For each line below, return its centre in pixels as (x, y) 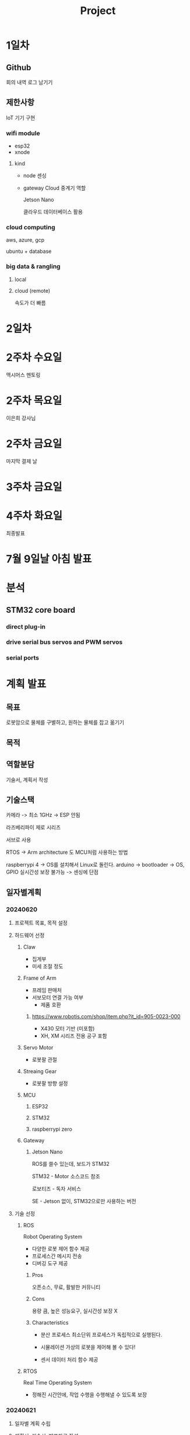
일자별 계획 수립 (32, 1424)
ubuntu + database (29, 251)
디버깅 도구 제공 (50, 1264)
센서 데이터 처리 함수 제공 (69, 1360)
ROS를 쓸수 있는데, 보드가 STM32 (71, 1164)
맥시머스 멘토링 (23, 375)
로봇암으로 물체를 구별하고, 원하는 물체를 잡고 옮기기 (65, 722)
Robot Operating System (53, 1237)
